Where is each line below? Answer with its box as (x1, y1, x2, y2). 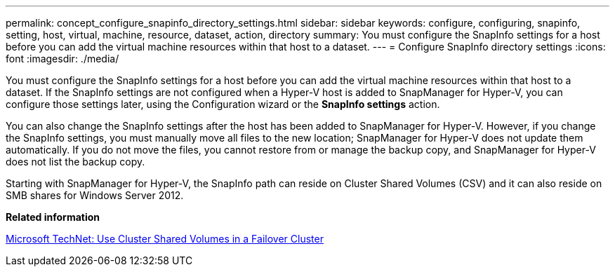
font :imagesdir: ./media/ (6, 53, 119, 64)
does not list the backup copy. (6, 156, 145, 168)
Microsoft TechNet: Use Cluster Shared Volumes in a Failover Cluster (6, 233, 324, 245)
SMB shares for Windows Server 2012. (6, 189, 184, 201)
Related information (6, 211, 100, 223)
